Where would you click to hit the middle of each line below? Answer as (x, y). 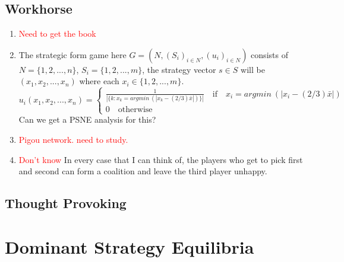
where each (99, 81)
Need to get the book (57, 33)
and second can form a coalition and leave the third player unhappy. (143, 171)
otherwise (135, 110)
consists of (269, 54)
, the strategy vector (179, 69)
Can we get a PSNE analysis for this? (87, 119)
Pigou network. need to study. (73, 139)
